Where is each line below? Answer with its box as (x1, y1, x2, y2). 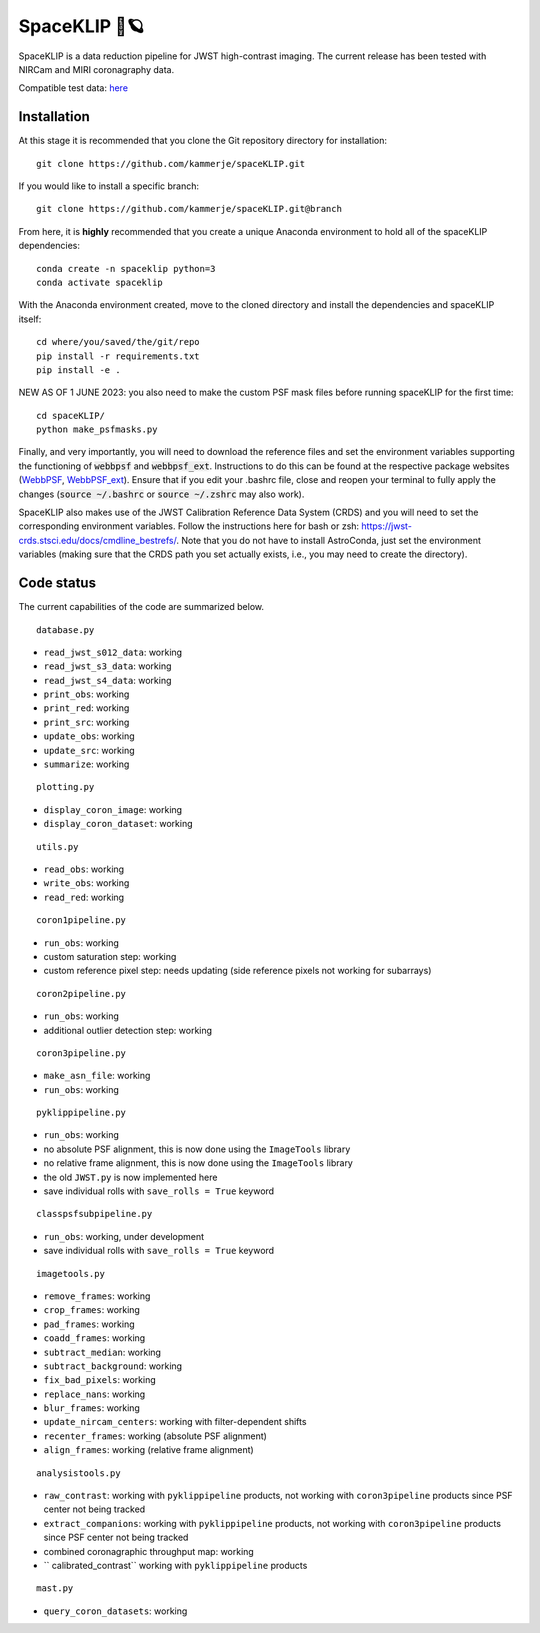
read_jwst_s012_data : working (43, 646, 183, 658)
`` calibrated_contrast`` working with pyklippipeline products (43, 1560, 308, 1571)
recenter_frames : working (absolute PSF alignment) (43, 1430, 267, 1442)
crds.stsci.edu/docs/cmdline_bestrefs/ (18, 534, 177, 546)
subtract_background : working (43, 1360, 183, 1372)
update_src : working (43, 744, 135, 756)
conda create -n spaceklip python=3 (36, 263, 216, 274)
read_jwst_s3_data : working (43, 660, 172, 672)
